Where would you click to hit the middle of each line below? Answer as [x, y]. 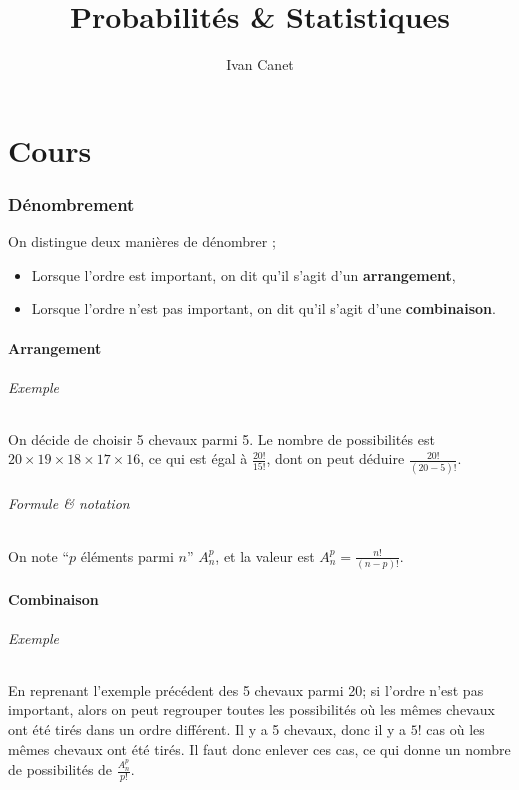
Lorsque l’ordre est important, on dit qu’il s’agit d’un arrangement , [243, 274]
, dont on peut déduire [335, 458]
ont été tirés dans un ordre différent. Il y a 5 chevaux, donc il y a [207, 729]
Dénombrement [71, 203]
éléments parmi [127, 555]
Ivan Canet [260, 64]
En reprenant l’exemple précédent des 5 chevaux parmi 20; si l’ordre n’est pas [246, 689]
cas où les [455, 729]
